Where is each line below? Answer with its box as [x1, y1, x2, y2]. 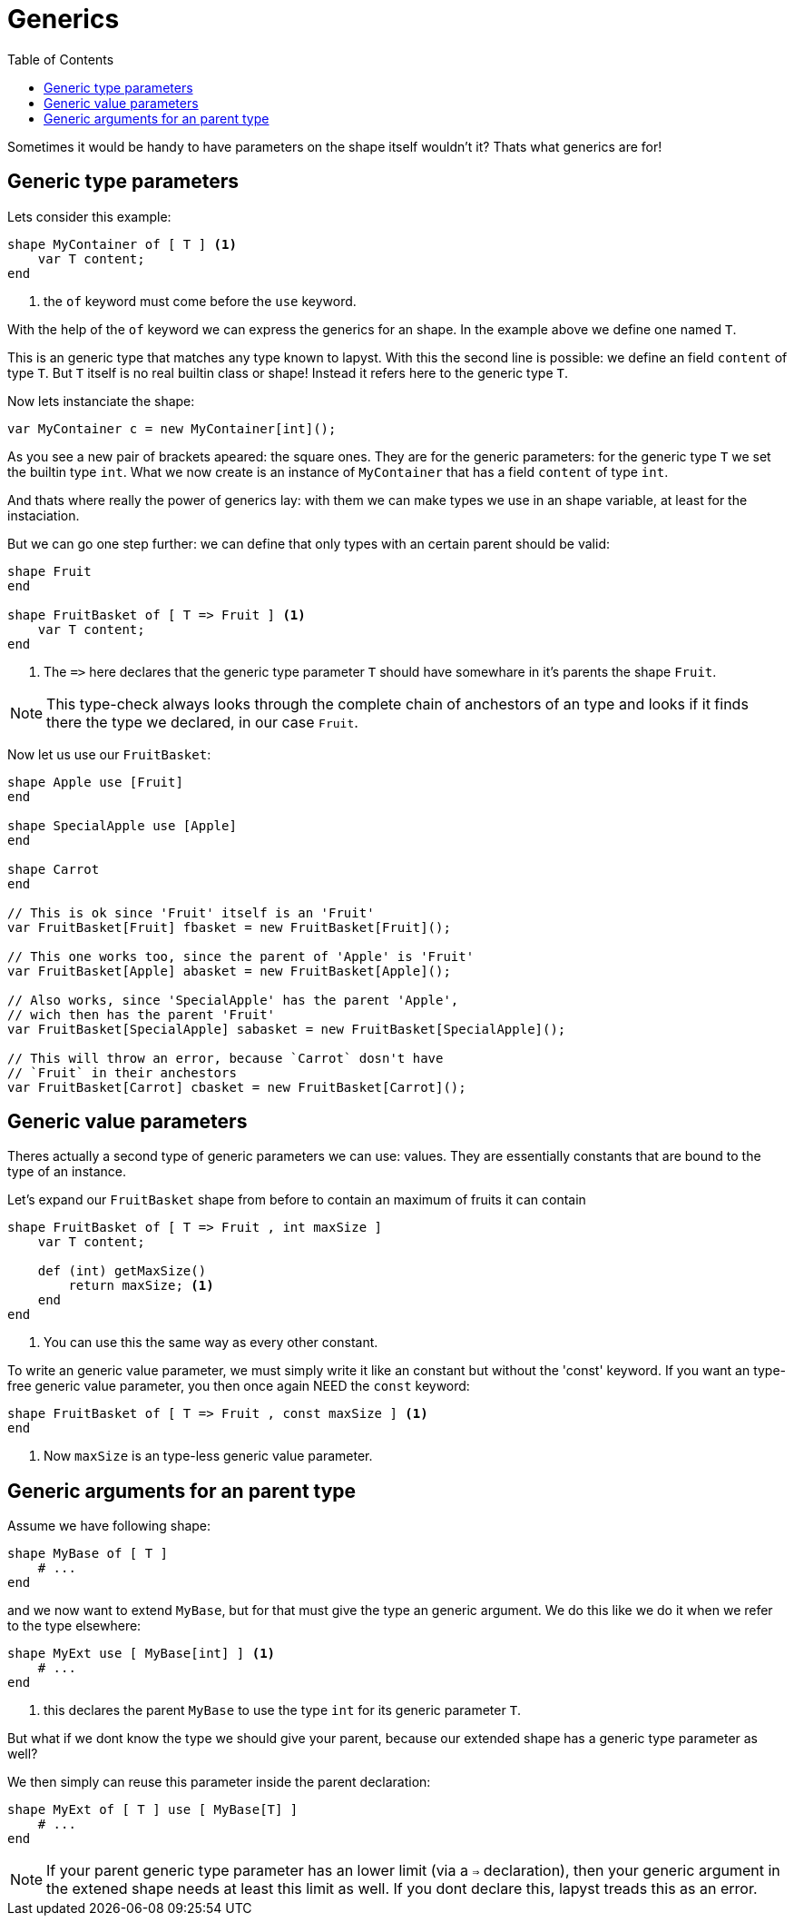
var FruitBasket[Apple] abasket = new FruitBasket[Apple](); [7, 963, 451, 978]
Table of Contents [7, 51, 114, 67]
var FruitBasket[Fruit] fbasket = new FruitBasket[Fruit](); [7, 919, 451, 935]
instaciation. [7, 507, 80, 523]
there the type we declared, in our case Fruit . [46, 712, 358, 731]
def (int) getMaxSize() [37, 1264, 207, 1279]
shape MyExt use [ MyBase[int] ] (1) [7, 1646, 276, 1661]
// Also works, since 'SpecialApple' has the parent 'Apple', [7, 992, 459, 1007]
